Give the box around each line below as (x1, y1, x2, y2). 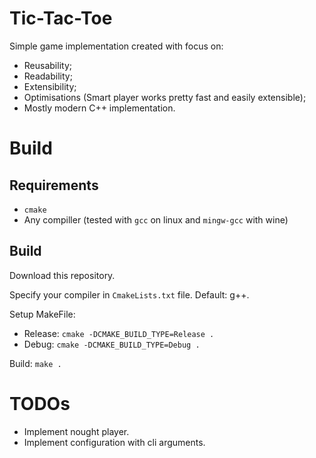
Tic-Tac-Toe (9, 7, 113, 30)
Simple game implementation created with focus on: (9, 40, 224, 52)
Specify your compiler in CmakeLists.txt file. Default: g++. (9, 288, 250, 301)
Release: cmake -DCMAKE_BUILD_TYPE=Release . (23, 327, 215, 339)
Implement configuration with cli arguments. (23, 436, 206, 448)
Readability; (23, 70, 73, 82)
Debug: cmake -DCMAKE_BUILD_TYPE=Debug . (23, 338, 201, 350)
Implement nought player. (23, 425, 130, 437)
